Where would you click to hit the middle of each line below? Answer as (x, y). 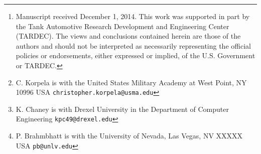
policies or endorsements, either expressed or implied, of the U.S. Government (136, 55)
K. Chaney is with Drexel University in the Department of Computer (122, 109)
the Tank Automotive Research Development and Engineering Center (122, 26)
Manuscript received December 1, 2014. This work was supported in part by (133, 16)
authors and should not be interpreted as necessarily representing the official (133, 45)
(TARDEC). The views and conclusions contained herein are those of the (128, 36)
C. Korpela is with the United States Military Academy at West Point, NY (131, 82)
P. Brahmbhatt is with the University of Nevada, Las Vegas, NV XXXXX (129, 136)
